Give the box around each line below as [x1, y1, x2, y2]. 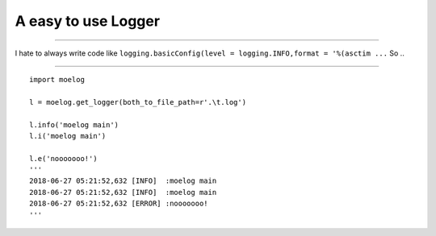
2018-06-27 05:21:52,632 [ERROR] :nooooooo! [29, 199, 209, 209]
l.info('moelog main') [29, 120, 119, 129]
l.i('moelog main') [29, 131, 107, 140]
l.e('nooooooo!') [29, 154, 98, 163]
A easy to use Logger [15, 12, 161, 30]
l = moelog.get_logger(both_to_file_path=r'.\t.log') [29, 97, 246, 106]
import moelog [29, 75, 85, 84]
